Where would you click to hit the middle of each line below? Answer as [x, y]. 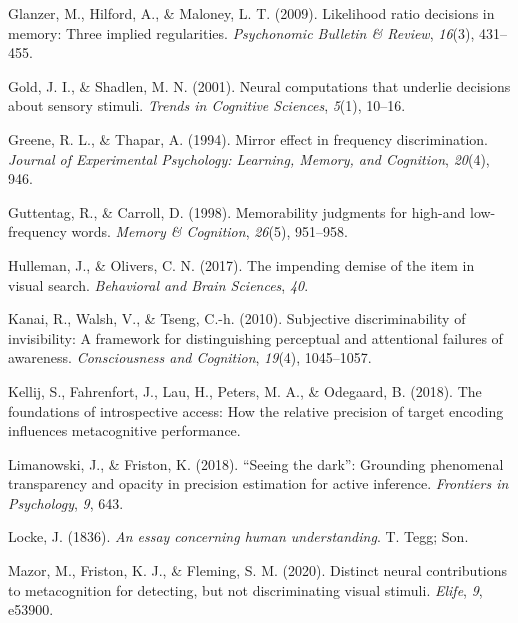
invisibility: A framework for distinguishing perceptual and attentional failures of [255, 337]
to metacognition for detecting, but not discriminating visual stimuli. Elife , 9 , [245, 589]
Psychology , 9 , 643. [66, 502]
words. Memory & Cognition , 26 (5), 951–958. [209, 231]
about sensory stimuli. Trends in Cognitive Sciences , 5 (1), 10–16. [207, 105]
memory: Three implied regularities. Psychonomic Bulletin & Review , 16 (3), [241, 32]
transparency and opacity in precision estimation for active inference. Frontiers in [258, 483]
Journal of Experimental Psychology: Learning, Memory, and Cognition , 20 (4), [249, 158]
